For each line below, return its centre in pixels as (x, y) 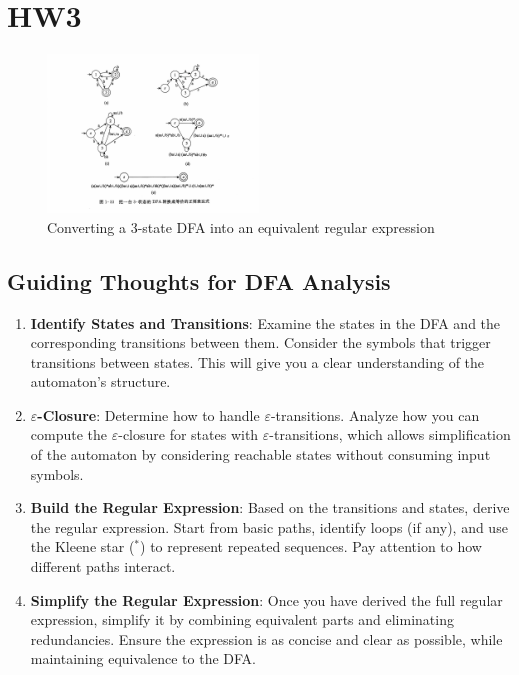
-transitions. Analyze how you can (375, 414)
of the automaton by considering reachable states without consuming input (260, 454)
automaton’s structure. (100, 381)
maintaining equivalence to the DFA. (143, 658)
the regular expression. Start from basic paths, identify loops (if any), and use (269, 526)
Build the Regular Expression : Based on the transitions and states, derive (270, 507)
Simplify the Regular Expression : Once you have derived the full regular (266, 599)
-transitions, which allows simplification (390, 434)
